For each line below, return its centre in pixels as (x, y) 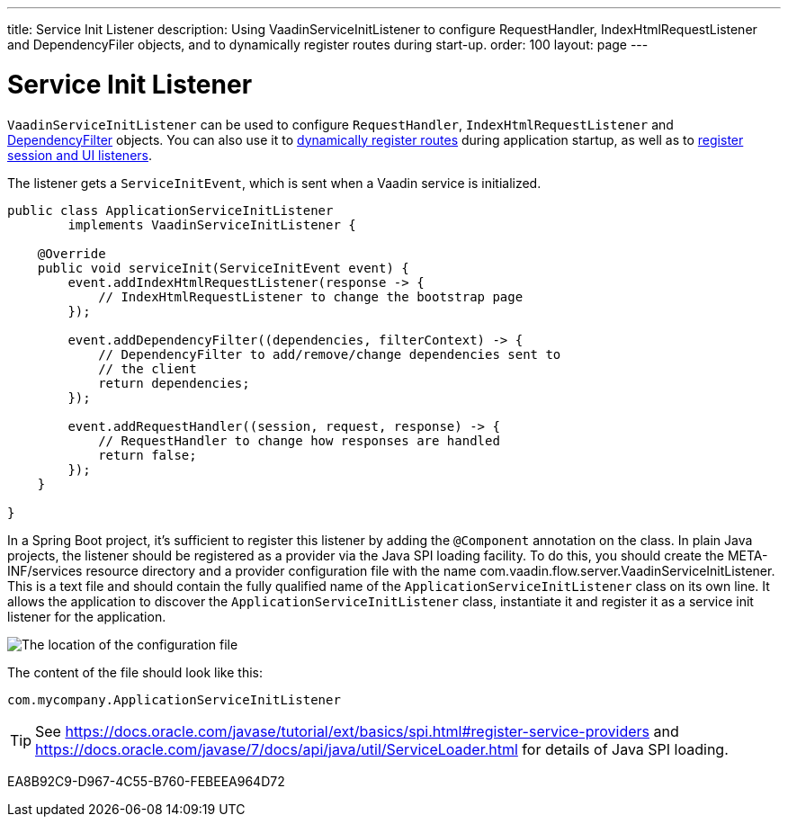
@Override (72, 253)
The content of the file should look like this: (135, 672)
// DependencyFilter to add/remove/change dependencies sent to (330, 354)
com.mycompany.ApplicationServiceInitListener (174, 699)
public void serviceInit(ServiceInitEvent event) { (223, 268)
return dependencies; (174, 383)
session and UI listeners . (80, 155)
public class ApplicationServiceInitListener (170, 210)
